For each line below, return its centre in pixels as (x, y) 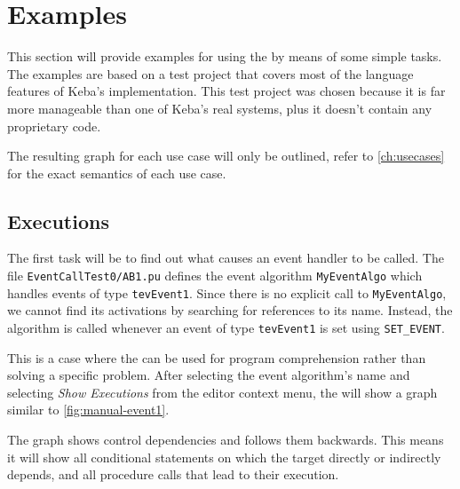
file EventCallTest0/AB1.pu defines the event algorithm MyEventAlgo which (215, 276)
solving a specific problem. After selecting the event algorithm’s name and (209, 375)
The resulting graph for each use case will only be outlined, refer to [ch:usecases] (226, 156)
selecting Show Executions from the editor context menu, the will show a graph (222, 392)
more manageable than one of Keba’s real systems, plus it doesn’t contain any (220, 108)
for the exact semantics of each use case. (117, 173)
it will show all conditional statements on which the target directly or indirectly (224, 457)
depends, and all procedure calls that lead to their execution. (173, 474)
